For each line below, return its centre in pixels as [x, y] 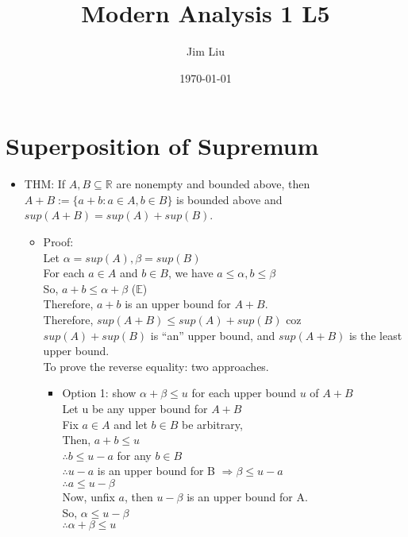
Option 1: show [99, 393]
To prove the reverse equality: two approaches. [156, 366]
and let [131, 424]
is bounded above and [229, 199]
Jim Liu [206, 51]
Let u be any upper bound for [135, 408]
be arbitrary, [212, 424]
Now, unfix [89, 496]
